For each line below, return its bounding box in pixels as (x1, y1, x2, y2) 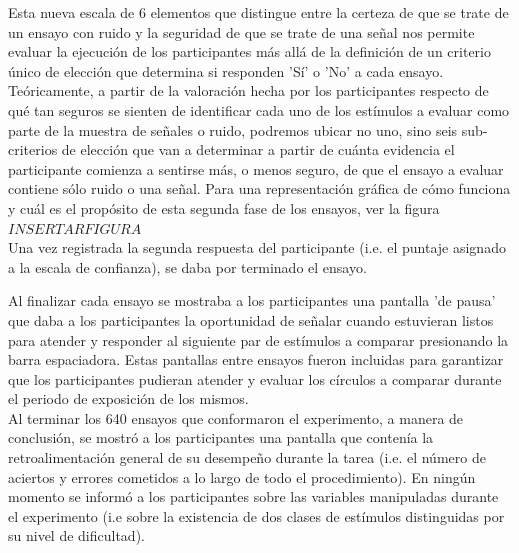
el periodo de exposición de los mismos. (8, 388, 249, 409)
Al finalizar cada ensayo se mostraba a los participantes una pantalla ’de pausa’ (8, 290, 496, 311)
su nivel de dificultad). (8, 525, 145, 546)
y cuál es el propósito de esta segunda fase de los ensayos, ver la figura (8, 197, 440, 218)
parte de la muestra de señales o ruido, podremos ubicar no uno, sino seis (8, 119, 458, 140)
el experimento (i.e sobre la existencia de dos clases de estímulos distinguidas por (8, 505, 505, 526)
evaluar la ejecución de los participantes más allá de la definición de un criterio (8, 41, 491, 62)
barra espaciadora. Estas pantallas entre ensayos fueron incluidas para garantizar (8, 349, 504, 370)
